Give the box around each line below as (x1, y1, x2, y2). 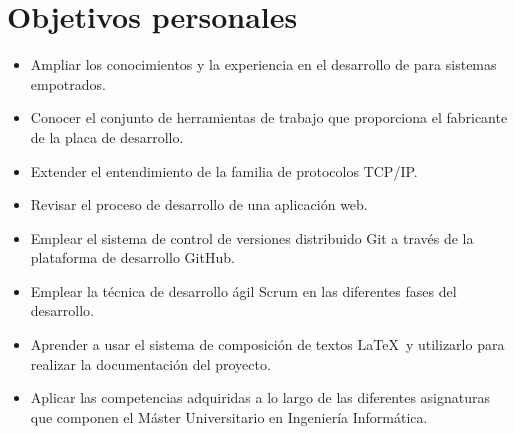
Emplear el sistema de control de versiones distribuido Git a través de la (30, 227, 474, 248)
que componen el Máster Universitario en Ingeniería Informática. (30, 406, 428, 427)
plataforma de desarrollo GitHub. (30, 247, 235, 268)
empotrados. (30, 73, 106, 94)
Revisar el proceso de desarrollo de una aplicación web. (30, 194, 368, 215)
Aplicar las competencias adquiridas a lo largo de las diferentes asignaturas (30, 387, 491, 408)
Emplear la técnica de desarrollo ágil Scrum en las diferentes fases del (30, 280, 457, 301)
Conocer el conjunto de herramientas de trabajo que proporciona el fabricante (30, 107, 508, 128)
